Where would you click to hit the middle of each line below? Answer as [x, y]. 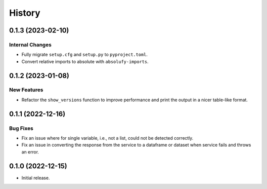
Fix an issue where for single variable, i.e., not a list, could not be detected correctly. [108, 138]
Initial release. [36, 178]
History [25, 13]
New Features [26, 90]
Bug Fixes [21, 128]
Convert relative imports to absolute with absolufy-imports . [85, 61]
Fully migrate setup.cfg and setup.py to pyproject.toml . [85, 55]
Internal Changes [30, 44]
